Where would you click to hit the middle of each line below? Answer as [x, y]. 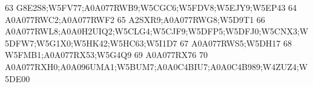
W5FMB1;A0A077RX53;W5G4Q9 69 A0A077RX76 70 [106, 55]
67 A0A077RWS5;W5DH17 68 [236, 43]
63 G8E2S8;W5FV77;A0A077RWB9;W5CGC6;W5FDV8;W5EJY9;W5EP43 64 [151, 7]
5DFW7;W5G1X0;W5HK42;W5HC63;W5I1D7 [91, 43]
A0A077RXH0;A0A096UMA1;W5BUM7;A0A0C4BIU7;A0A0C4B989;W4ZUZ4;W [156, 66]
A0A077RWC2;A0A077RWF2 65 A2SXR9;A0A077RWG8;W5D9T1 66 [135, 19]
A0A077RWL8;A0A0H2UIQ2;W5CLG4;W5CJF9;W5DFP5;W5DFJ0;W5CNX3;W [157, 31]
